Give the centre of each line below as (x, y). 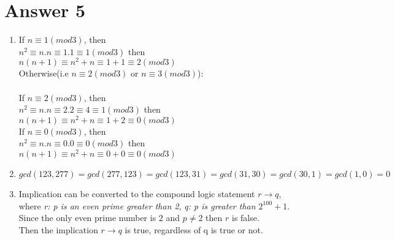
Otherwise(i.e (44, 73)
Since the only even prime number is (87, 218)
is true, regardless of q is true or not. (194, 229)
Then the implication (58, 229)
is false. (245, 218)
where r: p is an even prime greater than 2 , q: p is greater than (137, 205)
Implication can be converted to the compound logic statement (137, 194)
